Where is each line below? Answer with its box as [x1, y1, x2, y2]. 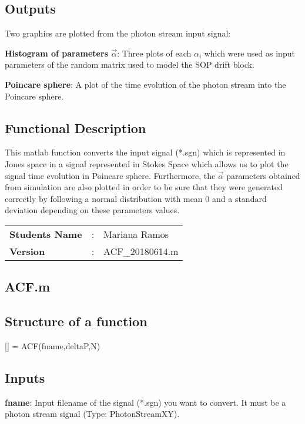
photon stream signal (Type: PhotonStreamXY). [5, 408, 180, 420]
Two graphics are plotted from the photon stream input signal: [5, 27, 231, 39]
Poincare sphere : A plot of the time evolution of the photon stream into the [5, 78, 286, 90]
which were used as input [204, 47, 295, 59]
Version [9, 244, 45, 258]
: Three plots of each [117, 47, 192, 59]
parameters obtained [226, 169, 300, 181]
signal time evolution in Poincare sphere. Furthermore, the [5, 169, 216, 181]
